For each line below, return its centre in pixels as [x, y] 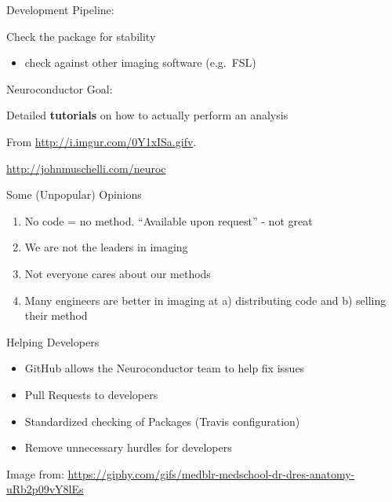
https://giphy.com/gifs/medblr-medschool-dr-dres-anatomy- [211, 473]
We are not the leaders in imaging [106, 247]
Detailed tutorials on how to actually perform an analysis [147, 115]
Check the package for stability [81, 36]
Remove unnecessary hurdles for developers [128, 447]
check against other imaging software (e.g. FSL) [140, 62]
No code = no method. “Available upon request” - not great [169, 220]
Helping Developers [53, 341]
